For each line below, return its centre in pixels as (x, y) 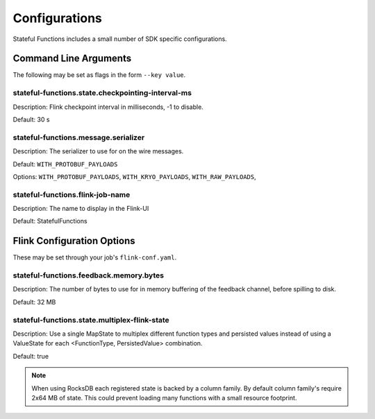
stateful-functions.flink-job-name (72, 194)
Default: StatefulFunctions (50, 221)
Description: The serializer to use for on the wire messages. (98, 151)
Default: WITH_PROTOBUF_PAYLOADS (65, 164)
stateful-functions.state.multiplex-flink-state (91, 320)
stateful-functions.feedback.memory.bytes (89, 275)
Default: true (31, 356)
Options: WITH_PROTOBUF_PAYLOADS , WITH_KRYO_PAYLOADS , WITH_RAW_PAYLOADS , (134, 176)
